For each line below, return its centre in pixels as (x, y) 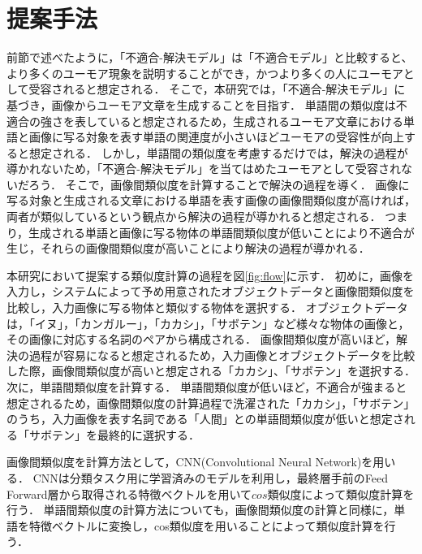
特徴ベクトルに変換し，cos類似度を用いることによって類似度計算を (207, 525)
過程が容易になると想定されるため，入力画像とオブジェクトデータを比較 (222, 355)
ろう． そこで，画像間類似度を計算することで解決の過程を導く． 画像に (219, 184)
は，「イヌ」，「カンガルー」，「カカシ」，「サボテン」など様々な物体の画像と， (208, 323)
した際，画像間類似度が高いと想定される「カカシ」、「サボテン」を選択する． (211, 371)
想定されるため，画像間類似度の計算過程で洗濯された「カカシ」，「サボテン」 (211, 403)
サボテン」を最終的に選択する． (114, 434)
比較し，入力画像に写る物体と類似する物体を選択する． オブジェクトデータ (207, 307)
